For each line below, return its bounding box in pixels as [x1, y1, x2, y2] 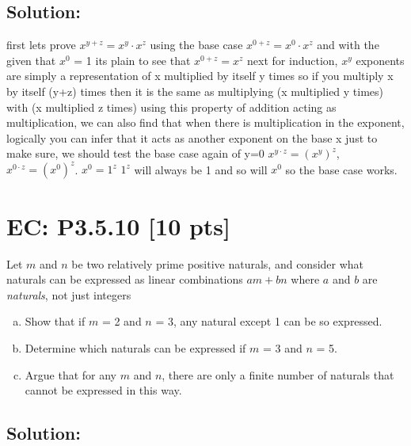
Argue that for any [25, 366, 117, 383]
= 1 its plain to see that [74, 51, 191, 68]
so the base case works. [285, 161, 398, 177]
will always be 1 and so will [134, 161, 268, 177]
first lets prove [6, 36, 76, 53]
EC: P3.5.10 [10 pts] [6, 209, 231, 242]
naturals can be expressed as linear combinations [6, 271, 243, 288]
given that [6, 51, 56, 68]
